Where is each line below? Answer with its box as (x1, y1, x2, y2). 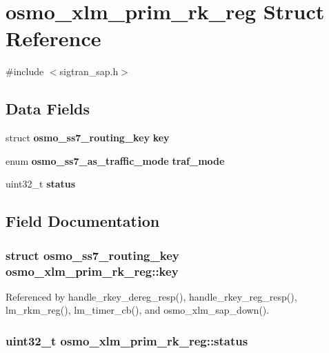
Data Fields (6, 98, 90, 119)
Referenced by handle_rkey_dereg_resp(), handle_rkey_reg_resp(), (6, 289, 297, 303)
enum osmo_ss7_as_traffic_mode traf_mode (6, 153, 225, 168)
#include (6, 64, 44, 79)
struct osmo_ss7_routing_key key (6, 130, 170, 145)
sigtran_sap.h (59, 64, 119, 79)
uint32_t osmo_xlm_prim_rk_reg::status (6, 332, 248, 349)
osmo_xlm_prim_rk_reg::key (6, 262, 179, 279)
